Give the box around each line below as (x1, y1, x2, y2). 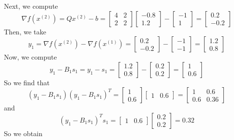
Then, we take (4, 26, 46, 36)
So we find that (4, 77, 50, 87)
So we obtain (4, 128, 42, 138)
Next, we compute (4, 1, 58, 11)
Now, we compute (4, 52, 57, 62)
